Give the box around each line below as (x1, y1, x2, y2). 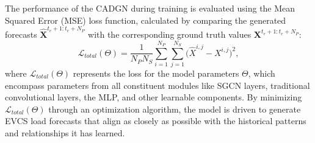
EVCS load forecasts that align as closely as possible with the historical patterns (5, 114, 306, 127)
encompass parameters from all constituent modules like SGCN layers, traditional (5, 78, 310, 91)
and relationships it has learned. (5, 127, 125, 139)
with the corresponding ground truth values (88, 27, 252, 40)
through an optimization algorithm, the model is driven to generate (48, 102, 301, 115)
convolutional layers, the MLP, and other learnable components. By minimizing (5, 91, 302, 103)
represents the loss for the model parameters (73, 67, 239, 80)
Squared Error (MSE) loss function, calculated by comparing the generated (5, 13, 286, 26)
